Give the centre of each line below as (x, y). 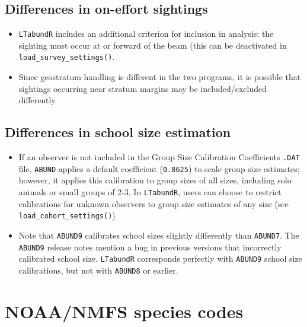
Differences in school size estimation (118, 132)
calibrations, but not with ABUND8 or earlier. (98, 270)
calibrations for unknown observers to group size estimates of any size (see (153, 203)
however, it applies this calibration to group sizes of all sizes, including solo (155, 180)
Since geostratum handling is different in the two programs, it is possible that (160, 77)
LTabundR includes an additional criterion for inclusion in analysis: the (146, 34)
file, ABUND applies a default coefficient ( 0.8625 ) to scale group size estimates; (159, 168)
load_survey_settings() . (67, 57)
